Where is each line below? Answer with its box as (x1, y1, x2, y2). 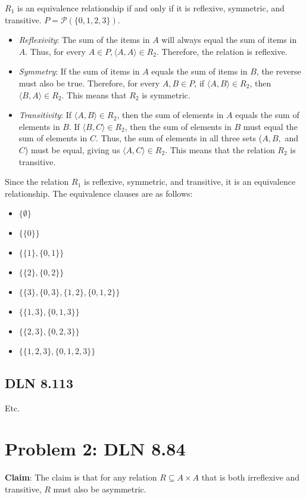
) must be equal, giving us (24, 143, 120, 156)
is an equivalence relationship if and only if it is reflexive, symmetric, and (17, 2, 285, 14)
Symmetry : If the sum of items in (18, 65, 140, 78)
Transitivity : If (18, 109, 72, 121)
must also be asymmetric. (53, 482, 146, 495)
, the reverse (256, 65, 301, 78)
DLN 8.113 (5, 373, 73, 392)
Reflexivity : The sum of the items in (18, 33, 150, 46)
